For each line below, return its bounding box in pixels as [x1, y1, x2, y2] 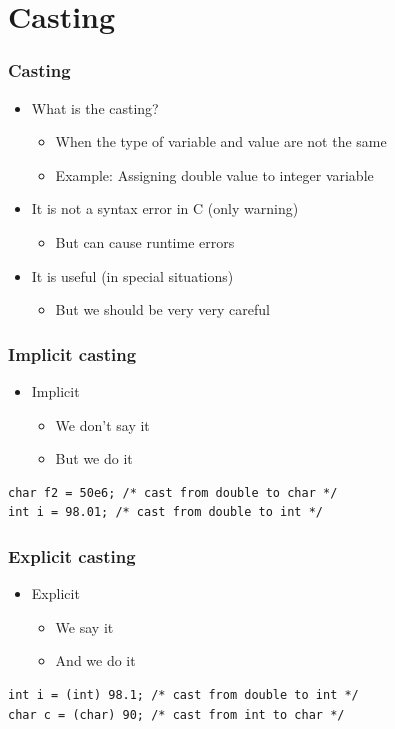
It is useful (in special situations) [31, 265, 234, 286]
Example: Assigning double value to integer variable [55, 164, 374, 185]
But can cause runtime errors [55, 231, 235, 252]
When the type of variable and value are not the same [55, 131, 387, 152]
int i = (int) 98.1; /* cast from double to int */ [8, 687, 359, 702]
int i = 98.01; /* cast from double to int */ [8, 505, 323, 520]
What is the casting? [31, 97, 159, 118]
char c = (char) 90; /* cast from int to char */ [8, 707, 345, 722]
